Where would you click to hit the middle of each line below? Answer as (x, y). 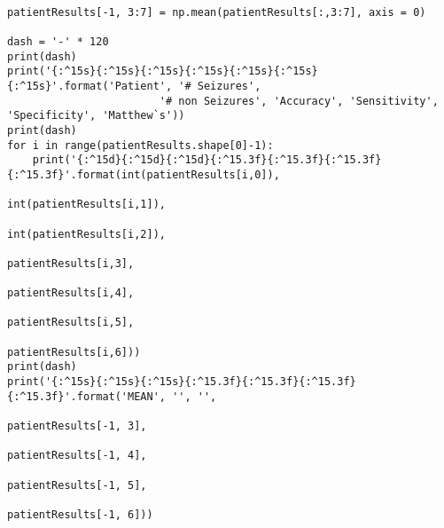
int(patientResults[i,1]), (86, 205)
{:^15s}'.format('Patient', (90, 86)
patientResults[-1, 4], (77, 456)
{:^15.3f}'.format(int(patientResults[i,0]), (144, 174)
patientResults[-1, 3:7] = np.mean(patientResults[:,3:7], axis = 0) (217, 12)
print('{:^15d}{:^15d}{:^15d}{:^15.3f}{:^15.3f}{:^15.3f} (207, 160)
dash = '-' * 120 (58, 41)
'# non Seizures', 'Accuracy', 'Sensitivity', (299, 101)
